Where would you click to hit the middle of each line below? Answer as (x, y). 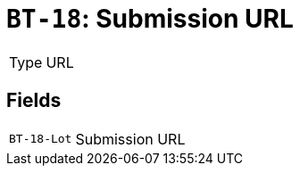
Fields (34, 101)
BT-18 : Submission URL (150, 19)
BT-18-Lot (41, 139)
